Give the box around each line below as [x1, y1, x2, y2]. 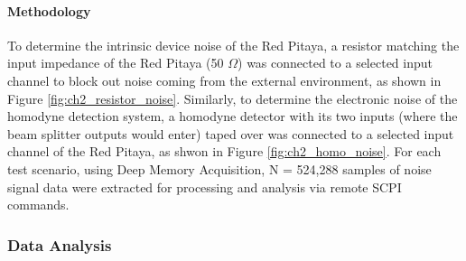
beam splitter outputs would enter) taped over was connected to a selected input [7, 124, 454, 143]
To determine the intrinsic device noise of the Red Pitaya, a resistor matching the [7, 35, 460, 54]
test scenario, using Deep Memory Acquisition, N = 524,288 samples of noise [7, 159, 432, 178]
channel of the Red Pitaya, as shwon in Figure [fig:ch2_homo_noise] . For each [7, 142, 442, 161]
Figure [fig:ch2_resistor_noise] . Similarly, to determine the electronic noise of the [7, 89, 458, 107]
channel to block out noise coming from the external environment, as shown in [7, 70, 442, 89]
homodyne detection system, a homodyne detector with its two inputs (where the [7, 107, 458, 126]
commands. [7, 195, 70, 214]
